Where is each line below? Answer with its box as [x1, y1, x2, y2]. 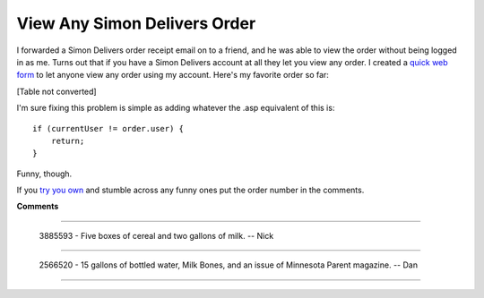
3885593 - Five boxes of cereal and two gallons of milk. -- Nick [39, 230, 274, 241]
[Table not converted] [16, 86, 98, 97]
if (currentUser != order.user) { [32, 123, 184, 133]
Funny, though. [16, 168, 73, 179]
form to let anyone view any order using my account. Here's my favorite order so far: [16, 70, 329, 81]
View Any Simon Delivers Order [16, 13, 256, 33]
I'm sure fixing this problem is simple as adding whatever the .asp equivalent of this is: [16, 103, 335, 114]
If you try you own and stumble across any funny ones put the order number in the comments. [16, 184, 365, 196]
